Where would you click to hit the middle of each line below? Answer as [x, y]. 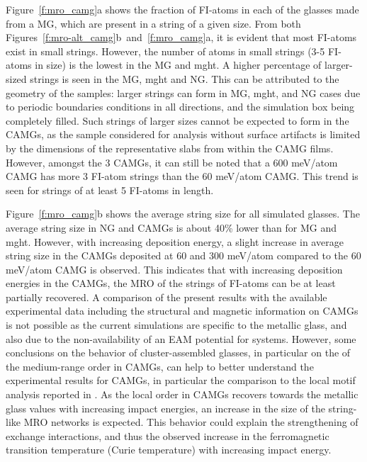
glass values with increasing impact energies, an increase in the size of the [165, 408]
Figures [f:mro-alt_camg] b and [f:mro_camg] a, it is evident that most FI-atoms [181, 37]
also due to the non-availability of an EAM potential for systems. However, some [181, 338]
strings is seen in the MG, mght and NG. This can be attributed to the [185, 78]
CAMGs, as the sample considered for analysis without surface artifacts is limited [183, 134]
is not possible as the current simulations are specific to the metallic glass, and [176, 325]
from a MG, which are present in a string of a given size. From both [153, 23]
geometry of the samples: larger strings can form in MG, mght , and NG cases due [183, 92]
